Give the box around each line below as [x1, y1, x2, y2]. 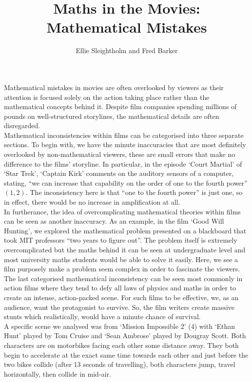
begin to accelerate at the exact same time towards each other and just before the [4, 349, 249, 360]
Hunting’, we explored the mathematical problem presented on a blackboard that [4, 225, 247, 235]
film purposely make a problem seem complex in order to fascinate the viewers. [4, 264, 240, 274]
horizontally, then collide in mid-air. [4, 368, 111, 379]
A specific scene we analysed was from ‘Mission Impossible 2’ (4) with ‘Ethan [4, 321, 235, 331]
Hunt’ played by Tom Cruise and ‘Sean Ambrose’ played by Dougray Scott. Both [4, 330, 246, 341]
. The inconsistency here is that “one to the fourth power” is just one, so [25, 187, 243, 197]
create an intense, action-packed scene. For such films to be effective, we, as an [4, 292, 239, 302]
